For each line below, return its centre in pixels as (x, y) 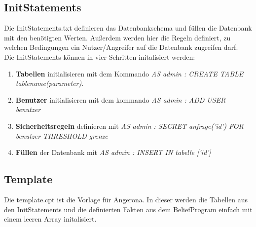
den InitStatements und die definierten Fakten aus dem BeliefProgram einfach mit (128, 209)
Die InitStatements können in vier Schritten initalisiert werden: (100, 57)
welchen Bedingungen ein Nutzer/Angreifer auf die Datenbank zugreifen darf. (121, 47)
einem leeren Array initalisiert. (50, 219)
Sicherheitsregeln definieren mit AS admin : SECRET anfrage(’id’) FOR (129, 126)
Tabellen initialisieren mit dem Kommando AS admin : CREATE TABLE (129, 73)
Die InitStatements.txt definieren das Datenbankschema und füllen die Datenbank (128, 28)
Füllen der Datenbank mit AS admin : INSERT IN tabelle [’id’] (113, 152)
